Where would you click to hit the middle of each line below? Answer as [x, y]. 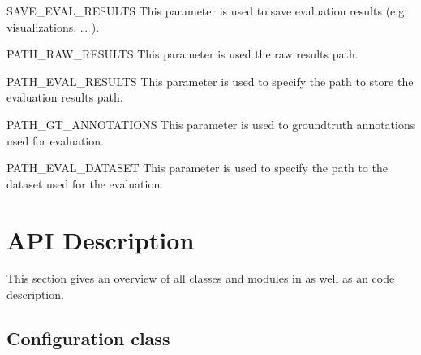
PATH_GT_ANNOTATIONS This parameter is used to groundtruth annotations [211, 124]
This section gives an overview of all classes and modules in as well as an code [201, 278]
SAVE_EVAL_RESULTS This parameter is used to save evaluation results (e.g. [207, 11]
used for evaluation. [55, 140]
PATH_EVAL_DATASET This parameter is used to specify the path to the [197, 168]
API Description [101, 239]
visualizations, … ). [53, 26]
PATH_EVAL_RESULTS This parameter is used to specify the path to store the [210, 81]
